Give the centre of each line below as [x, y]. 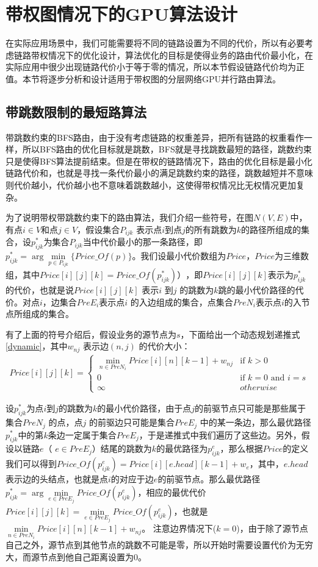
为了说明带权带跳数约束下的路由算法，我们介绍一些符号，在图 [129, 217]
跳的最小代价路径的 [257, 289]
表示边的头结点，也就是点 [57, 479]
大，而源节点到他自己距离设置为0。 [76, 556]
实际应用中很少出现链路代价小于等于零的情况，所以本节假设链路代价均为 [151, 67]
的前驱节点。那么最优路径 [209, 479]
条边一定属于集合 [82, 434]
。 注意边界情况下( [179, 528]
